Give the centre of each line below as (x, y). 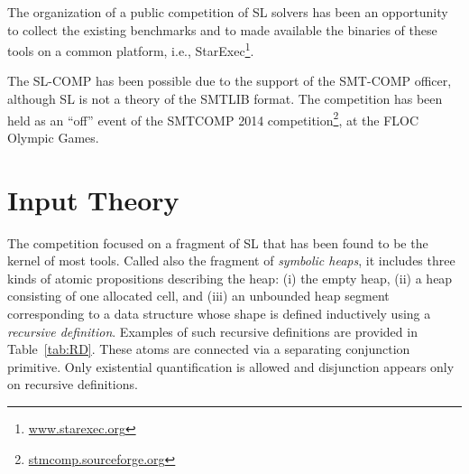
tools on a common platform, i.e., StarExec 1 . (131, 49)
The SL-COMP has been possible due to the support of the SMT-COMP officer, (230, 81)
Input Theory (93, 199)
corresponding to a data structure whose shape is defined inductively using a (219, 313)
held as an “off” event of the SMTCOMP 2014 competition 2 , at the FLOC (213, 118)
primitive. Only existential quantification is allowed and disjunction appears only (231, 366)
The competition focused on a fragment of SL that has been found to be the (218, 242)
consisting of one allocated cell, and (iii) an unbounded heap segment (198, 296)
